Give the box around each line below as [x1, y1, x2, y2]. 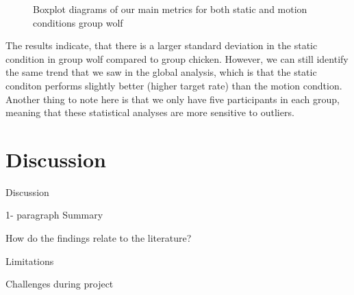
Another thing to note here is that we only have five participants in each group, [5, 92, 340, 106]
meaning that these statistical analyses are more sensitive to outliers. [5, 105, 294, 120]
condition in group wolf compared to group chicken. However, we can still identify [5, 51, 349, 66]
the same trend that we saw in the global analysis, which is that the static [5, 65, 317, 79]
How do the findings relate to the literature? [5, 231, 192, 245]
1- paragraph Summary [5, 208, 103, 222]
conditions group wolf [33, 15, 123, 29]
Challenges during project [5, 277, 114, 291]
